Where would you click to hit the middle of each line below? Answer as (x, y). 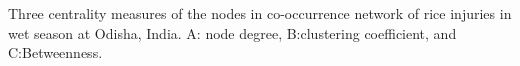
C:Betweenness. (55, 52)
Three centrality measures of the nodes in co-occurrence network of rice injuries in (260, 13)
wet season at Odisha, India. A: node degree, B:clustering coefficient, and (232, 32)
